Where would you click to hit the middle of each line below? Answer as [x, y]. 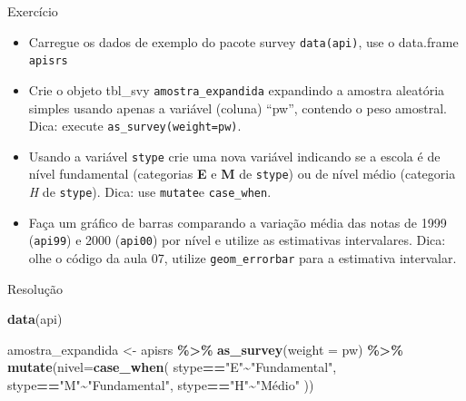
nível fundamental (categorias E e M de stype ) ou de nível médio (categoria [242, 174]
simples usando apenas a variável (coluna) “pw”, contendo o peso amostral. [238, 108]
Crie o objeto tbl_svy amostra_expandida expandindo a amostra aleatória [237, 89]
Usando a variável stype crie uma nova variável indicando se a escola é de [234, 156]
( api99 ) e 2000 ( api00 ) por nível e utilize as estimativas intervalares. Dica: [237, 240]
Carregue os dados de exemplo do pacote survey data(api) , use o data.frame [243, 41]
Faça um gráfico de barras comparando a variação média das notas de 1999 [238, 222]
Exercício [33, 11]
